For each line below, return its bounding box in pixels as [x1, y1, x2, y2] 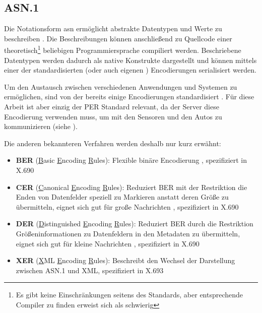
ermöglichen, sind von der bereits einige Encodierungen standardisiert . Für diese [4, 91, 254, 102]
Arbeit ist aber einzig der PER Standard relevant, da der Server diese [4, 101, 219, 112]
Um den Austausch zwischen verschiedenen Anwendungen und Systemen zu [4, 81, 237, 92]
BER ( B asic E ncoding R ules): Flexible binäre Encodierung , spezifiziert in [16, 155, 247, 165]
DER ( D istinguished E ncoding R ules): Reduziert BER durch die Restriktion [16, 218, 253, 229]
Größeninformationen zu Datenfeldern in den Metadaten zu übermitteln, [16, 228, 240, 238]
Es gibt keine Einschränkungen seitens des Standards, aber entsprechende [16, 289, 243, 300]
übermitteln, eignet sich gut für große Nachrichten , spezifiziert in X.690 [16, 201, 239, 212]
